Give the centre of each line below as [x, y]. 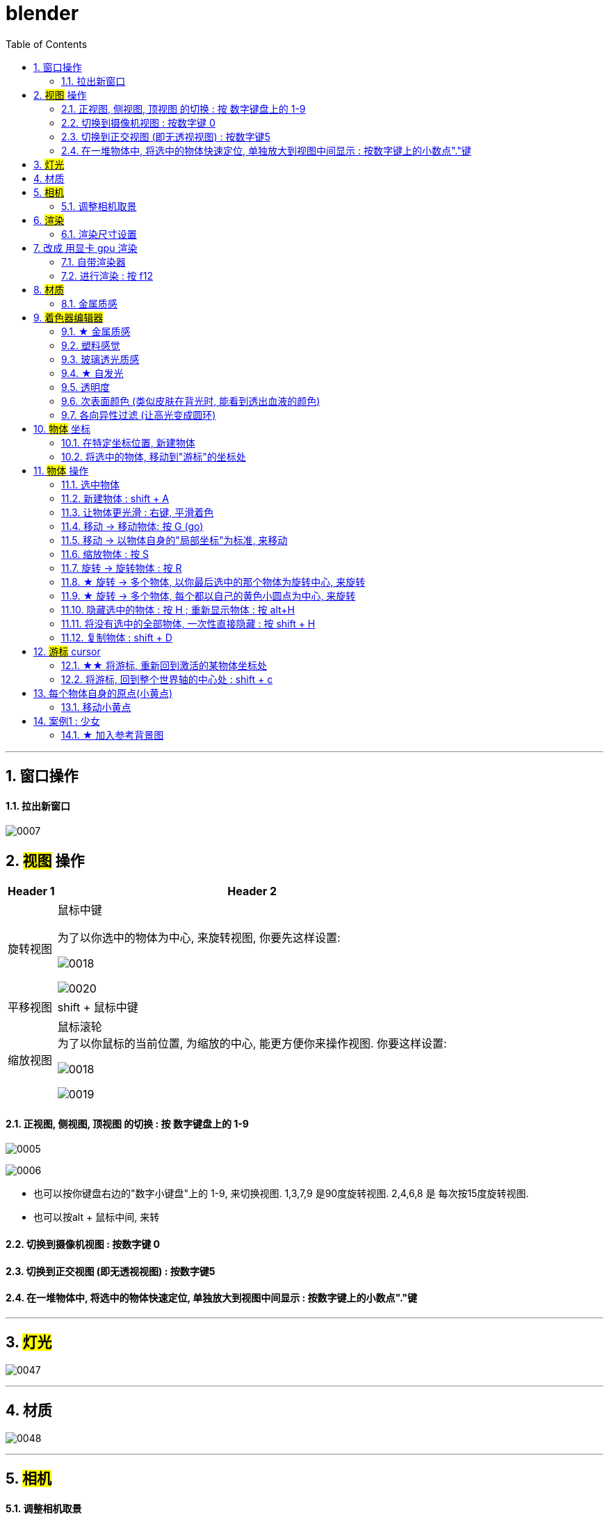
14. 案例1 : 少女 [67, 721]
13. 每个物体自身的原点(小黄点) [103, 693]
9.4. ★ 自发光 [92, 373]
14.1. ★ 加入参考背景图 [113, 735]
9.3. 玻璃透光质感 [100, 359]
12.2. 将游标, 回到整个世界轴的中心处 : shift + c [167, 679]
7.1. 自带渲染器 [94, 262]
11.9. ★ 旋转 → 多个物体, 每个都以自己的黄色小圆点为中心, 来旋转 [209, 595]
